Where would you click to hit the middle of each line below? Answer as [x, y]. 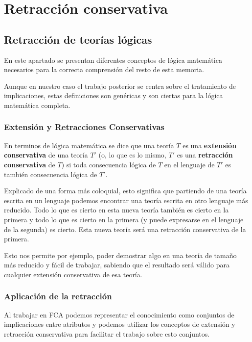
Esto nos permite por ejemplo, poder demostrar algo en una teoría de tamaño [120, 255]
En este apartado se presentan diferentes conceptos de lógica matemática [113, 60]
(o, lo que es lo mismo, [132, 155]
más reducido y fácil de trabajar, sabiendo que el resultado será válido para [117, 265]
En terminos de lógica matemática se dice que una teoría [89, 145]
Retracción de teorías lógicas [78, 39]
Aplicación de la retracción [58, 296]
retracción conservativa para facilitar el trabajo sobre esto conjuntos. [107, 333]
